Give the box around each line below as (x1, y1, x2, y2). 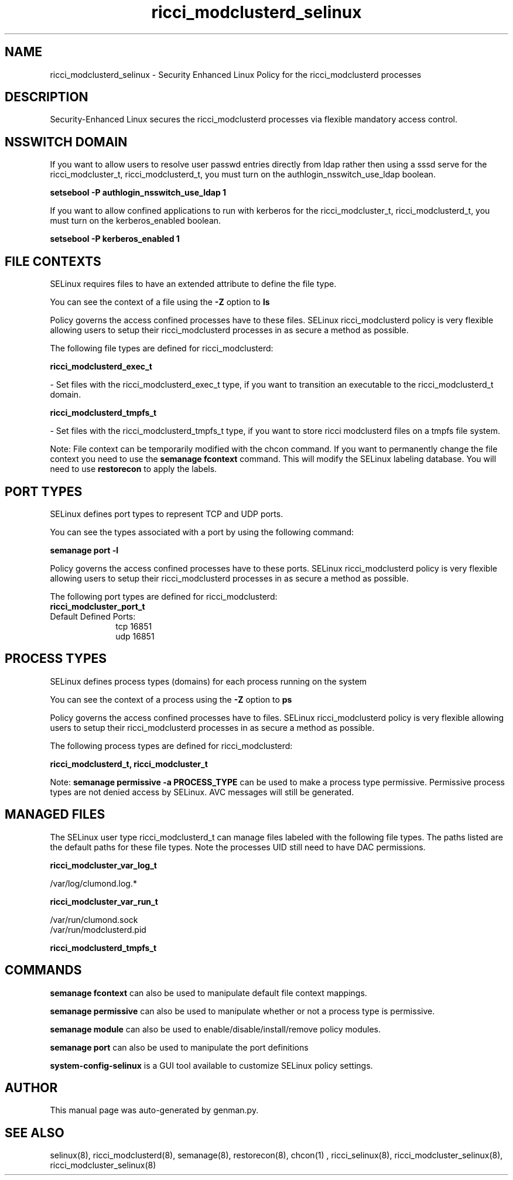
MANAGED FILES (5, 807, 105, 822)
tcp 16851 (115, 621, 152, 631)
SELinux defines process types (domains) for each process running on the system (50, 676, 367, 686)
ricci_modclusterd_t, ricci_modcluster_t (50, 758, 208, 769)
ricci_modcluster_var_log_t (50, 860, 157, 870)
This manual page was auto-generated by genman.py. (50, 1105, 259, 1116)
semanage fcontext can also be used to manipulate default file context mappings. (50, 987, 367, 998)
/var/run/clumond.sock (50, 914, 138, 925)
